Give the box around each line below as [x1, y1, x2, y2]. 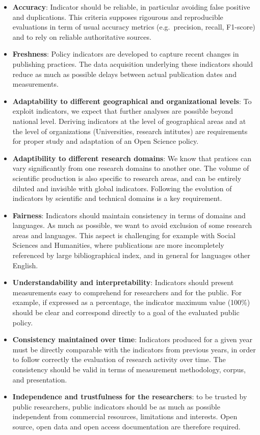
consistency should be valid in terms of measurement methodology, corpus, [12, 364, 246, 374]
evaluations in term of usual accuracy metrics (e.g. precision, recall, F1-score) [12, 21, 255, 32]
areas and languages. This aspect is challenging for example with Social [12, 229, 236, 240]
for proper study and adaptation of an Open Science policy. [12, 136, 199, 146]
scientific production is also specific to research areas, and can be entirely [12, 172, 242, 183]
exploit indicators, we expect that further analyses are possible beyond [12, 106, 233, 116]
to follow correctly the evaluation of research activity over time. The [12, 354, 226, 365]
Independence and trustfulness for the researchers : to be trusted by [12, 391, 247, 402]
